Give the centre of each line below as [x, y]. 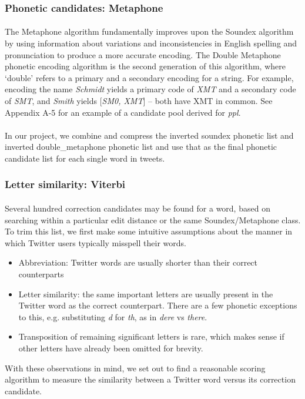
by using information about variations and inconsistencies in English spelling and [151, 43]
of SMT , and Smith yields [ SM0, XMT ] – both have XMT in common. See [139, 100]
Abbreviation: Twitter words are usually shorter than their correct [138, 262]
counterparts [41, 274]
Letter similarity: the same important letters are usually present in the [146, 294]
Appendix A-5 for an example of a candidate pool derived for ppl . [123, 112]
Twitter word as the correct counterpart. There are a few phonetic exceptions [158, 305]
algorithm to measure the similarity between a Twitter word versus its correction [150, 379]
